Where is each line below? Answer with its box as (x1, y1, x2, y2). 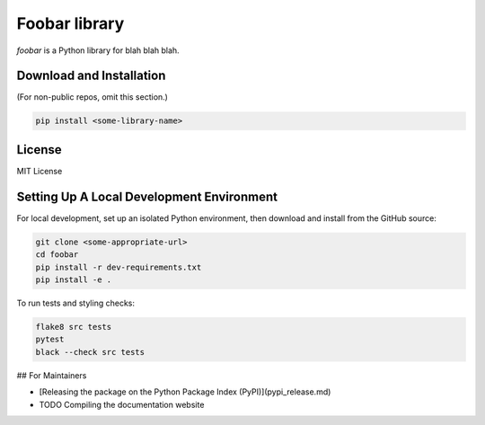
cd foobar (35, 250, 79, 260)
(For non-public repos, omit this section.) (16, 92, 168, 102)
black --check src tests (35, 347, 145, 357)
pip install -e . (35, 275, 112, 285)
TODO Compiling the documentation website (39, 399, 205, 410)
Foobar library (16, 13, 125, 33)
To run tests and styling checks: (16, 297, 135, 308)
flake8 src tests (35, 322, 112, 332)
